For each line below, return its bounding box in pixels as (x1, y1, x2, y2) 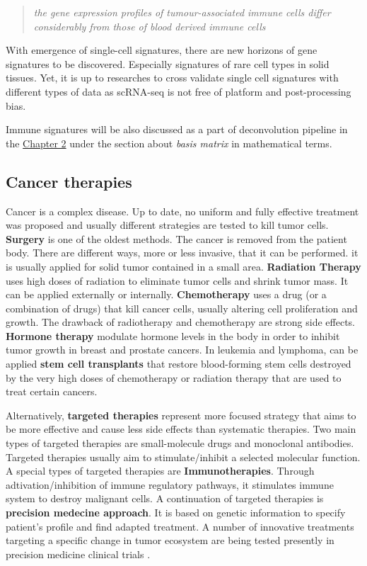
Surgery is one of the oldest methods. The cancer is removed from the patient (6, 231, 347, 246)
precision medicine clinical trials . (6, 546, 151, 561)
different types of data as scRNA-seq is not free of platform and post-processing (6, 84, 351, 98)
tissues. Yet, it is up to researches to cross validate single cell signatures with (6, 70, 339, 85)
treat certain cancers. (6, 384, 98, 399)
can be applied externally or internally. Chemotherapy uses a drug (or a (6, 287, 327, 302)
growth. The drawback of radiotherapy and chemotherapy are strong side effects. (6, 315, 355, 329)
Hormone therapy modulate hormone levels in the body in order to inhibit (6, 328, 340, 343)
